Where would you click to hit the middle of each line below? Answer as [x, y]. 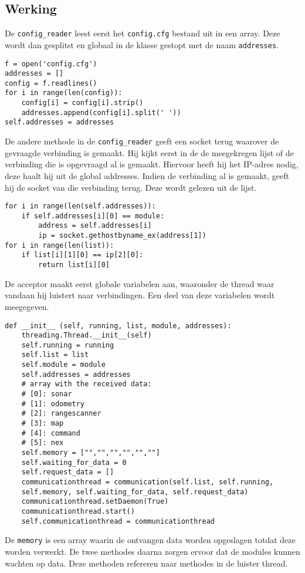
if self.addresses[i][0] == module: [93, 216]
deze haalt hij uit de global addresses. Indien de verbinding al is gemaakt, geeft [147, 175]
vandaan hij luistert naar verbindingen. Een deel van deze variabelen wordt [140, 295]
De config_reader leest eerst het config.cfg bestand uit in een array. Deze [143, 33]
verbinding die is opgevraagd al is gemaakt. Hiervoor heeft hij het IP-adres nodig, [152, 164]
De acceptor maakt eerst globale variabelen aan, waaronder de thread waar [140, 283]
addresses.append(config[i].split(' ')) [101, 112]
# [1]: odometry [53, 404]
